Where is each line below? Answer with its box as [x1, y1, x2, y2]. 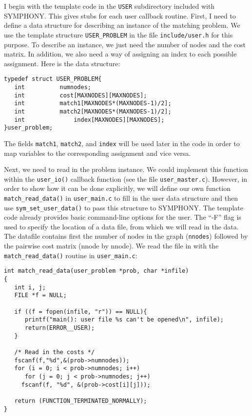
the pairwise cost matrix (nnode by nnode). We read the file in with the [4, 241, 219, 251]
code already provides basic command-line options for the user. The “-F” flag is [4, 212, 241, 222]
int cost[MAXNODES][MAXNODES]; [14, 92, 147, 99]
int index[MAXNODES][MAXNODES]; [14, 116, 165, 123]
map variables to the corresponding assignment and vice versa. [4, 148, 191, 158]
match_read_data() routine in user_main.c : [4, 250, 137, 260]
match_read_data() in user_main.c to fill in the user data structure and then [4, 192, 238, 203]
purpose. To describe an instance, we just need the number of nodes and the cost [4, 39, 246, 49]
